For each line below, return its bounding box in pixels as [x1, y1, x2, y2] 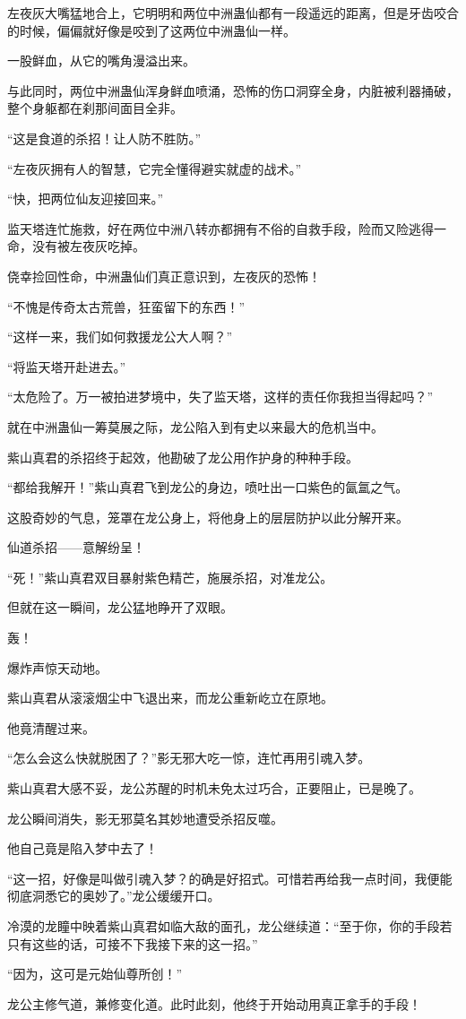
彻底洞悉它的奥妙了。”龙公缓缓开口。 [7, 886, 220, 905]
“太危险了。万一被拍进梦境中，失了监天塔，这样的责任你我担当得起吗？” [7, 387, 434, 406]
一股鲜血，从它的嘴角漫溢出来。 [7, 51, 195, 70]
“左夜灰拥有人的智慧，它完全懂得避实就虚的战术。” [7, 159, 302, 177]
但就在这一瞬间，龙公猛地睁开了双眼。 [7, 598, 233, 617]
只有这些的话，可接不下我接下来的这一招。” [7, 934, 258, 953]
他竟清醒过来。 [7, 718, 95, 737]
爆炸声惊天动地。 [7, 658, 108, 677]
